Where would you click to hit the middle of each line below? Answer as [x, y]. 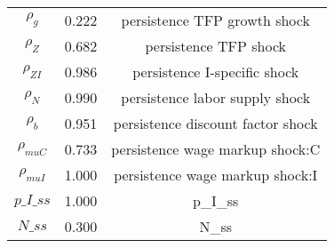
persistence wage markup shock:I [216, 175]
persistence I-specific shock [216, 72]
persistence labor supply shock [216, 97]
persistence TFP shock [215, 46]
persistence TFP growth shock [215, 20]
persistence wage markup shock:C [216, 149]
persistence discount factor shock [215, 123]
